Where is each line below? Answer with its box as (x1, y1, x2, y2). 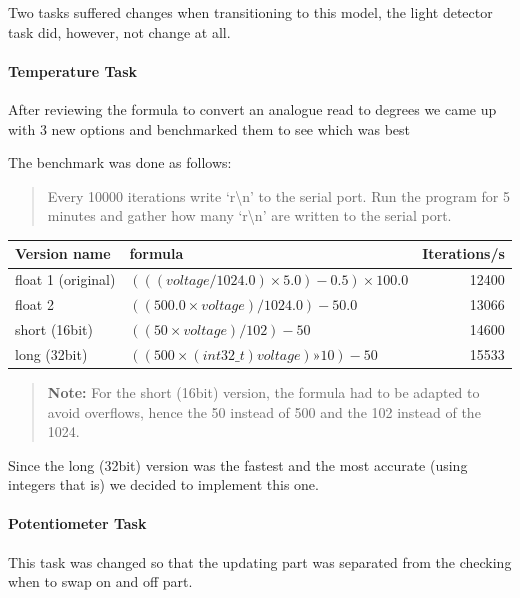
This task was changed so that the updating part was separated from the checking (8, 551, 512, 572)
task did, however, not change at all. (8, 21, 231, 42)
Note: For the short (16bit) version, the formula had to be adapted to (47, 381, 480, 402)
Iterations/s (422, 243, 505, 264)
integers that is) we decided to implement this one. (8, 474, 319, 495)
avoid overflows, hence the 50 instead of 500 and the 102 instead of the (47, 401, 481, 422)
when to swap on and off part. (8, 571, 193, 592)
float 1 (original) (15, 269, 116, 290)
